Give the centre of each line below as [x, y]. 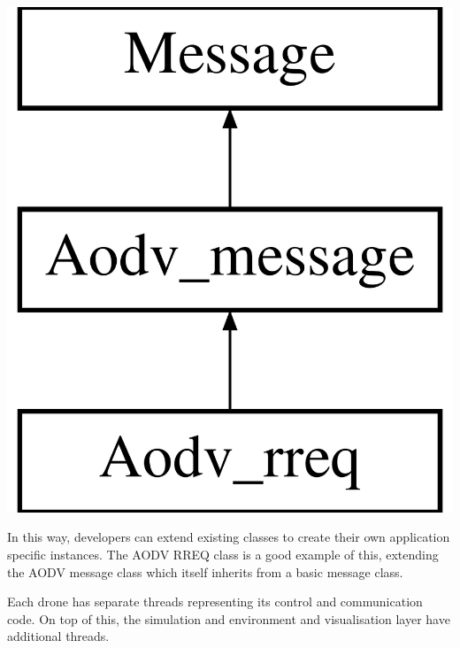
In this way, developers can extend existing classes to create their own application [229, 537]
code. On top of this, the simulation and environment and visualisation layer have [229, 618]
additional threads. [58, 636]
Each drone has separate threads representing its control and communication [215, 602]
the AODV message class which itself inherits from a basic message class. [205, 571]
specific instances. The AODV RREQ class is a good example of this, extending [223, 555]
